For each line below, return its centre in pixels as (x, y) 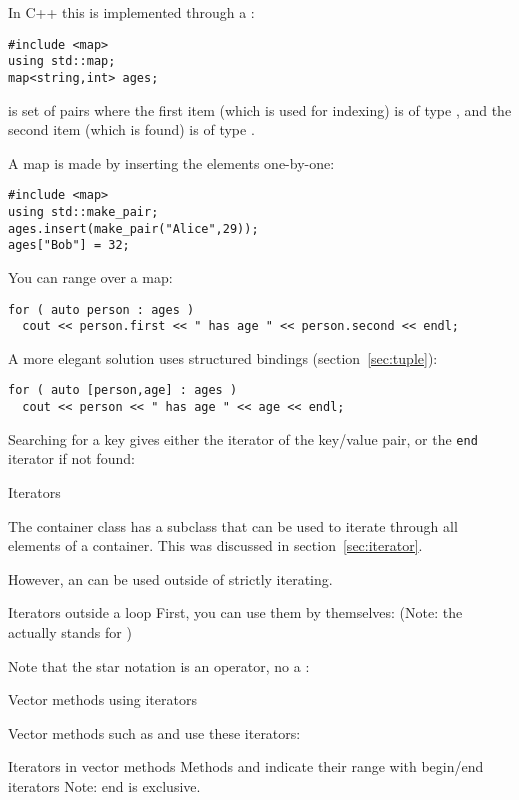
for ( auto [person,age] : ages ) (123, 390)
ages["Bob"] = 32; (69, 245)
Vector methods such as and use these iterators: (154, 732)
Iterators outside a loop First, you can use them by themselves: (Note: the (235, 612)
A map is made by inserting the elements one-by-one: (171, 162)
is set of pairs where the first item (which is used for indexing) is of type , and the (260, 109)
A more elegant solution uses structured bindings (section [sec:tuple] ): (223, 357)
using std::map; (62, 61)
